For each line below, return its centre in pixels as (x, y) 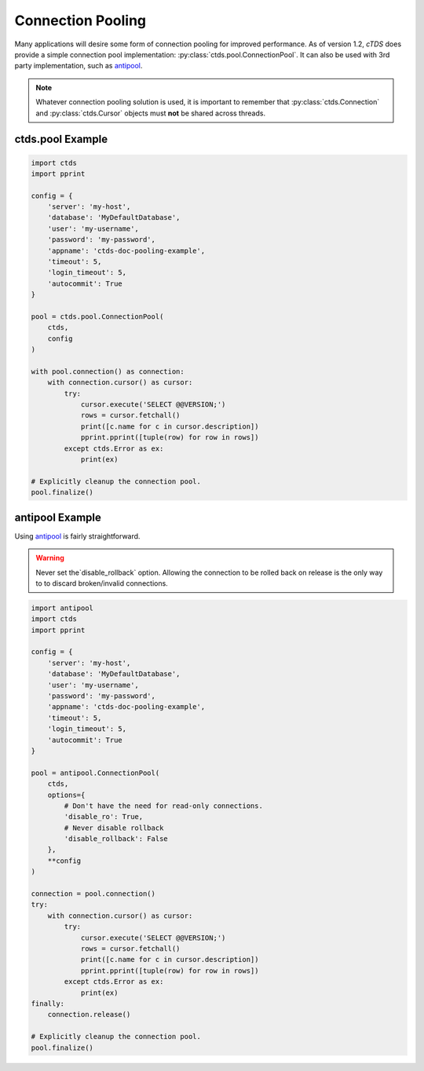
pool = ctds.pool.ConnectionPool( (97, 316)
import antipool (62, 608)
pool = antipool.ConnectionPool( (95, 773)
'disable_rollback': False (116, 839)
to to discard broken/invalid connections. (102, 583)
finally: (48, 1003)
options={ (66, 795)
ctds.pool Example (61, 139)
